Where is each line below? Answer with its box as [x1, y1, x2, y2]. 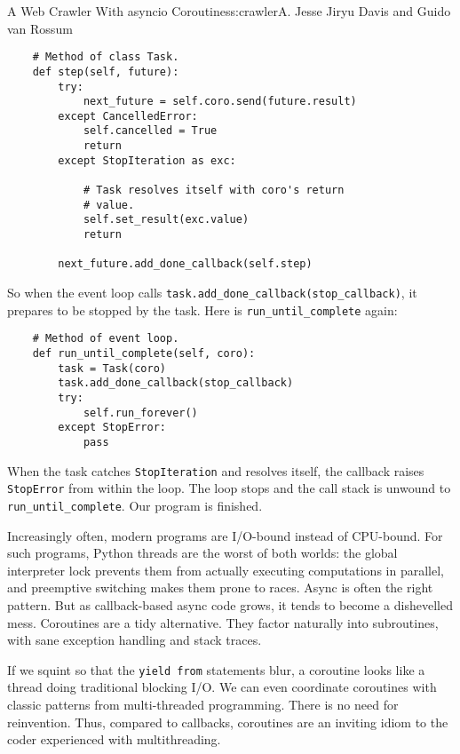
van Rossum [7, 19, 73, 37]
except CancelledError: [58, 109, 198, 123]
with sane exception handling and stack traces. [7, 631, 262, 649]
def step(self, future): [32, 65, 179, 78]
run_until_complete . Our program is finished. [7, 496, 263, 514]
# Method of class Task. [32, 51, 179, 64]
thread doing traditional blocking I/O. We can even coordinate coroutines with [7, 678, 437, 696]
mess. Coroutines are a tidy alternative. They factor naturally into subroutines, [7, 613, 439, 631]
